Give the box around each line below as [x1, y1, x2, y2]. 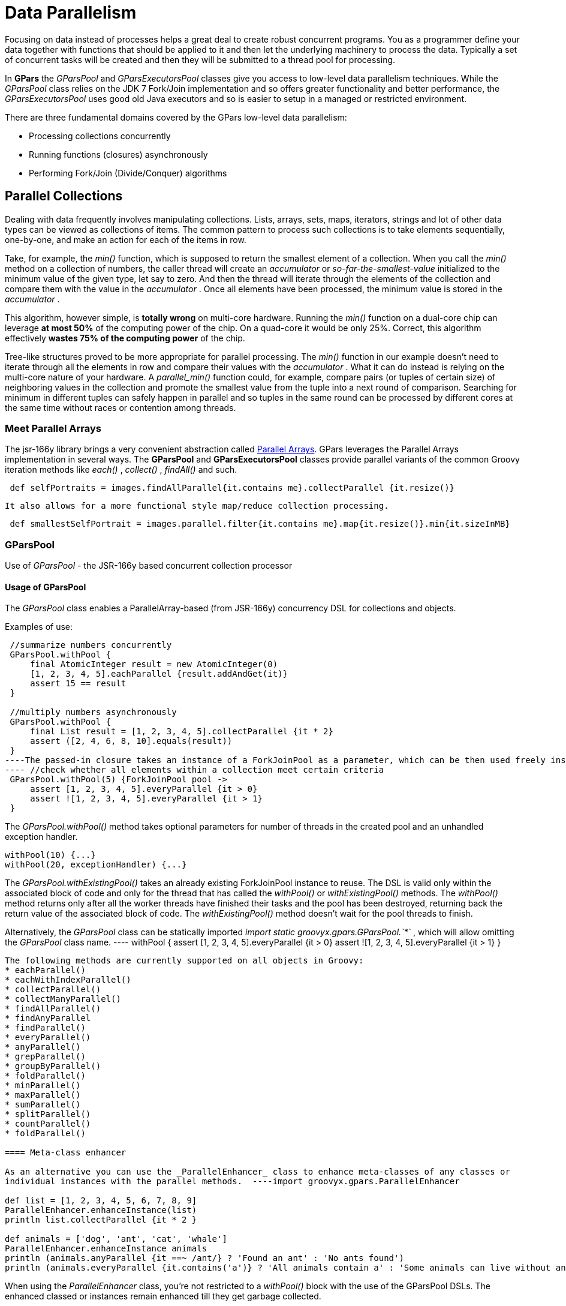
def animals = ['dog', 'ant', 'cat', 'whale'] [5, 1234, 227, 1244]
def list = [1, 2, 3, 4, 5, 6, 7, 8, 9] [5, 1196, 197, 1206]
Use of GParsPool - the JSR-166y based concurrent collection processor [5, 560, 293, 571]
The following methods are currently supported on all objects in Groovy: [5, 956, 364, 966]
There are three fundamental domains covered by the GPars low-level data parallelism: [5, 112, 347, 122]
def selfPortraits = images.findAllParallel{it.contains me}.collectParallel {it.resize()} [10, 483, 455, 493]
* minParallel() [5, 1080, 81, 1091]
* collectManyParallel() [5, 994, 121, 1004]
